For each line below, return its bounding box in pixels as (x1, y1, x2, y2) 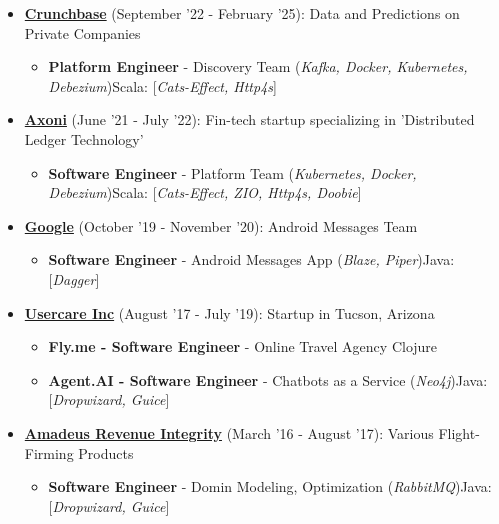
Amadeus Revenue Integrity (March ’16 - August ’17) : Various (24, 422, 434, 443)
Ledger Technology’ (24, 128, 144, 149)
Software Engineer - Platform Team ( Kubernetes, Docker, (48, 162, 417, 183)
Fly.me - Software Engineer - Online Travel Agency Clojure (48, 336, 438, 357)
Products (78, 442, 134, 463)
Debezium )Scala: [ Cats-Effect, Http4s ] (48, 75, 277, 96)
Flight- (438, 422, 480, 443)
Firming (24, 442, 74, 463)
